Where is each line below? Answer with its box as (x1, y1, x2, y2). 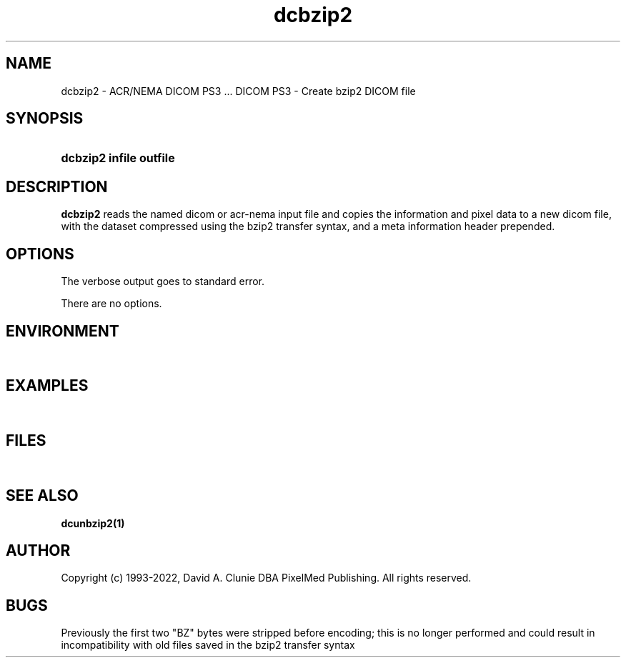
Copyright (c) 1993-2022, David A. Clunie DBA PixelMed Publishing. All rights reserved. (61, 572, 472, 584)
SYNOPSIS (6, 109, 84, 128)
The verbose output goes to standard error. (61, 275, 265, 288)
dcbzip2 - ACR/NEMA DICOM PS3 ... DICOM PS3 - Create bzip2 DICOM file (61, 84, 416, 97)
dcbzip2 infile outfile (61, 151, 175, 166)
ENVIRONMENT (6, 321, 119, 340)
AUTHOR (6, 541, 71, 559)
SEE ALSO (6, 487, 79, 505)
